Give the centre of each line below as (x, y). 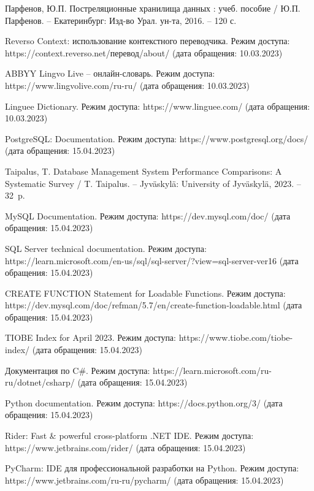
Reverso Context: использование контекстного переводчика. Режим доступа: (147, 41)
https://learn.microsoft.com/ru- (212, 370)
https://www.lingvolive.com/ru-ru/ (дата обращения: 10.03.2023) (128, 85)
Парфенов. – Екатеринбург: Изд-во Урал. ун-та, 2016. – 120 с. (121, 20)
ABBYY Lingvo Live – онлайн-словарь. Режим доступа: (110, 73)
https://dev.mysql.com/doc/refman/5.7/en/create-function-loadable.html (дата (154, 305)
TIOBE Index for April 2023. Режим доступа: (90, 337)
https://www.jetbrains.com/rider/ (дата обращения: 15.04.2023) (125, 447)
